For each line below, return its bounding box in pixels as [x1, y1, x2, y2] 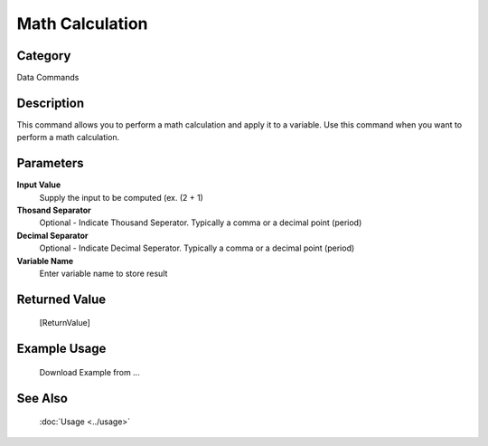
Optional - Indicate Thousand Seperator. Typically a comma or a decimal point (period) [39, 217, 362, 228]
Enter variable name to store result [39, 268, 168, 279]
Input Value [16, 179, 61, 190]
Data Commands [16, 72, 80, 83]
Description [16, 95, 85, 110]
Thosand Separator [16, 204, 91, 216]
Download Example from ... [39, 366, 140, 377]
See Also [16, 390, 68, 406]
